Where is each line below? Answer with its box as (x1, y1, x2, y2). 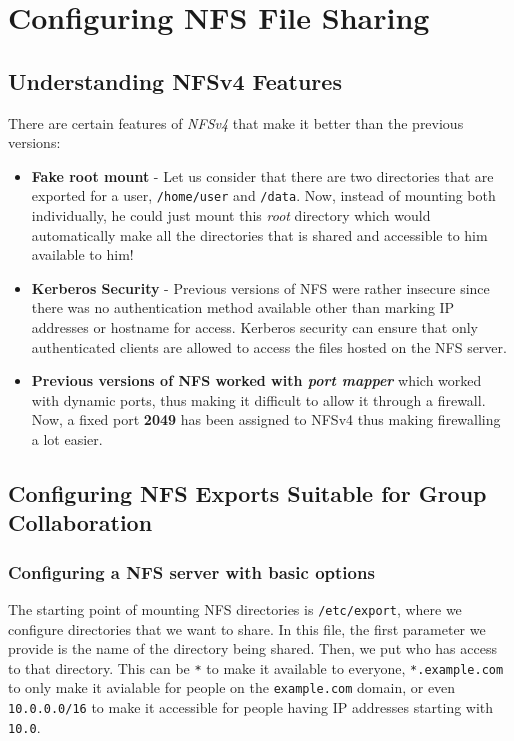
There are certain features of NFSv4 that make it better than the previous (8, 112, 464, 133)
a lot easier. (31, 428, 103, 449)
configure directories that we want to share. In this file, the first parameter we (8, 618, 486, 639)
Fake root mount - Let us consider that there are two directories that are (31, 165, 494, 186)
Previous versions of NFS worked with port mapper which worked (31, 370, 482, 391)
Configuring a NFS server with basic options (8, 559, 375, 584)
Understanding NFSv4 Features (8, 65, 342, 96)
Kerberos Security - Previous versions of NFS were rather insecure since (31, 277, 490, 298)
